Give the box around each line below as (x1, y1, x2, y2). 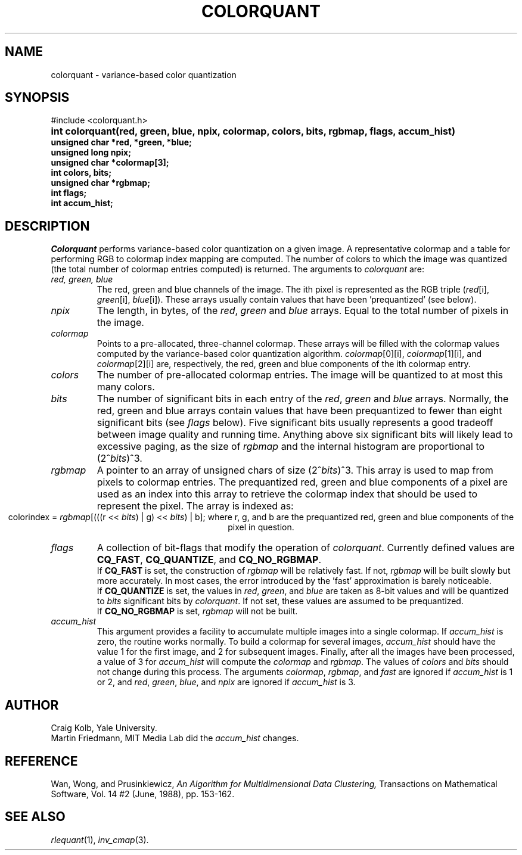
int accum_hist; (51, 198, 113, 209)
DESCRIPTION (5, 218, 90, 234)
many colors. (97, 381, 155, 393)
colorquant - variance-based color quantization (51, 69, 237, 80)
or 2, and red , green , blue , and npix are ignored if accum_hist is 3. (97, 677, 356, 688)
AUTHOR (5, 697, 59, 713)
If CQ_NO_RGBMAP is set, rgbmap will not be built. (97, 606, 298, 617)
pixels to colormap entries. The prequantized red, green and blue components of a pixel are (97, 476, 508, 489)
